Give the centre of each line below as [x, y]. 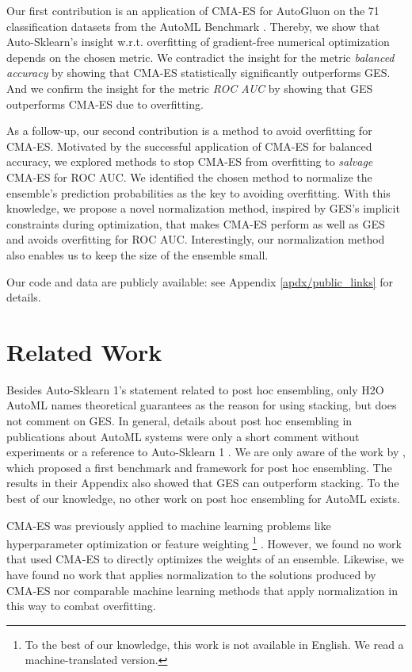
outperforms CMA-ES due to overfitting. [105, 104]
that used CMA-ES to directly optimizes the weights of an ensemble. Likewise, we [205, 559]
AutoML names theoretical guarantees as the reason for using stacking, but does [202, 405]
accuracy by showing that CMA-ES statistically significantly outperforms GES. [198, 73]
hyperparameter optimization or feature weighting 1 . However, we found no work [204, 542]
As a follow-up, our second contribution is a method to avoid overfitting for [189, 131]
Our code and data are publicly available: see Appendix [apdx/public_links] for [200, 281]
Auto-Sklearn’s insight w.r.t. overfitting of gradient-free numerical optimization [198, 42]
